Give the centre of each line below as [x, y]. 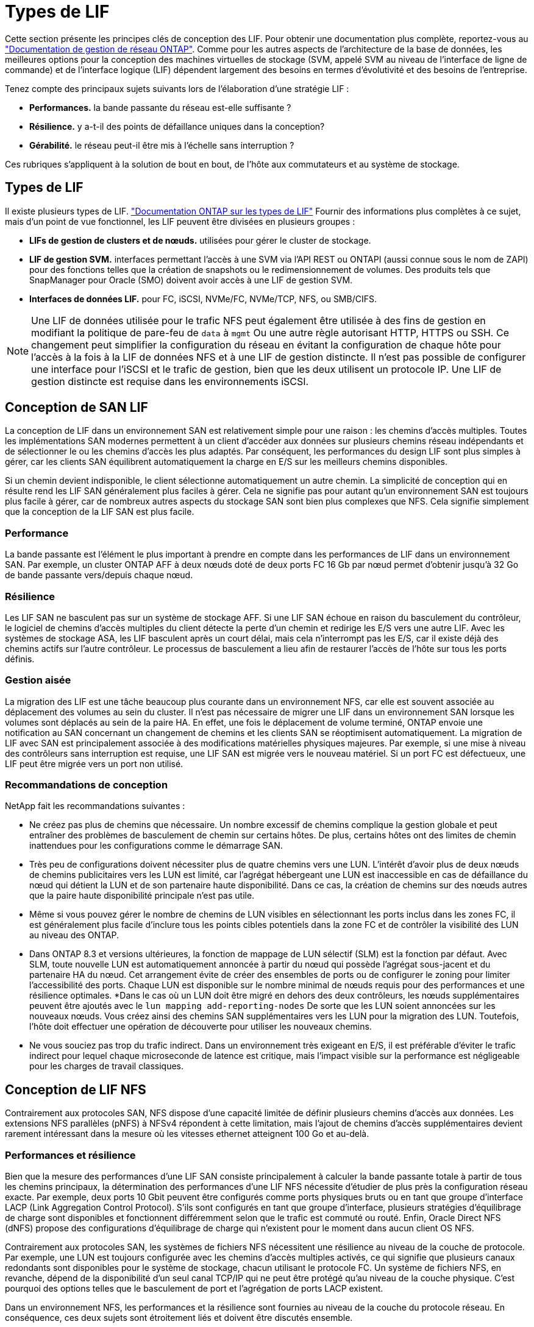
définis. [20, 659]
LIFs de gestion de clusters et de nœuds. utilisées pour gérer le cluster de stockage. [200, 240]
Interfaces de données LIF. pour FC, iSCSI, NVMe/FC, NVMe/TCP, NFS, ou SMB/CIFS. [203, 299]
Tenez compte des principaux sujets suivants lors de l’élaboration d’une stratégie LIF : [177, 88]
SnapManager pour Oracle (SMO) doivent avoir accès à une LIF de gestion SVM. [191, 280]
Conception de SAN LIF [77, 408]
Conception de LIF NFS [76, 1089]
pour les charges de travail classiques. [106, 1066]
